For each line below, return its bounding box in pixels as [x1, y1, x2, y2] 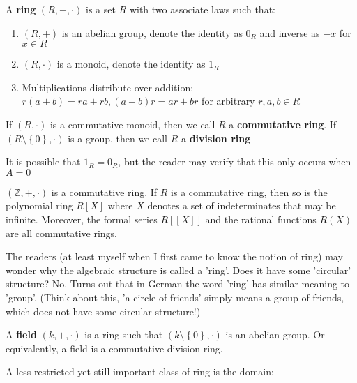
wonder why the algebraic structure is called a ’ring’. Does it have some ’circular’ [6, 262, 351, 277]
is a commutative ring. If [51, 184, 158, 199]
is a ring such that [84, 327, 163, 342]
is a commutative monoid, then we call [50, 117, 215, 131]
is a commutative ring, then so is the [171, 184, 328, 199]
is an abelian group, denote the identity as [61, 25, 243, 40]
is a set [86, 2, 116, 16]
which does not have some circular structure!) [6, 303, 201, 318]
